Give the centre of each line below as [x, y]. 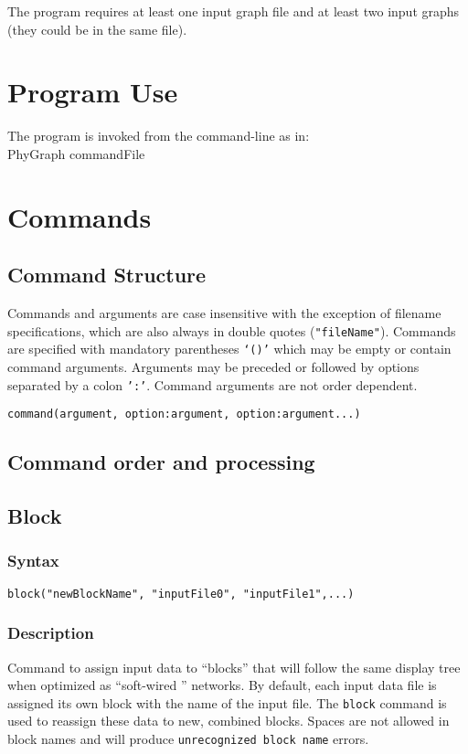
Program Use [93, 92]
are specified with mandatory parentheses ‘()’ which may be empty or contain [229, 349]
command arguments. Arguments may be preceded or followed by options [213, 366]
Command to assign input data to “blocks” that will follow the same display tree [234, 667]
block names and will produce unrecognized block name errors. [188, 738]
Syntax [33, 561]
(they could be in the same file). [97, 29]
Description [51, 633]
